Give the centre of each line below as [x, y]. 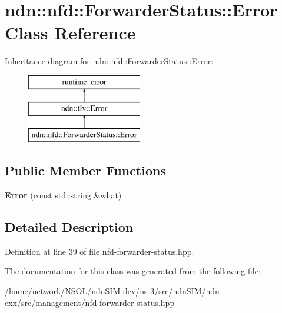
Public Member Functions [85, 170]
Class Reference [70, 33]
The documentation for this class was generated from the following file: [133, 271]
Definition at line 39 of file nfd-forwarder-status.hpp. [99, 251]
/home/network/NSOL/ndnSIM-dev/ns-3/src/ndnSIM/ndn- [114, 291]
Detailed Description [69, 227]
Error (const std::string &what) [63, 195]
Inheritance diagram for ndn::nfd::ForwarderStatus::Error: [109, 61]
